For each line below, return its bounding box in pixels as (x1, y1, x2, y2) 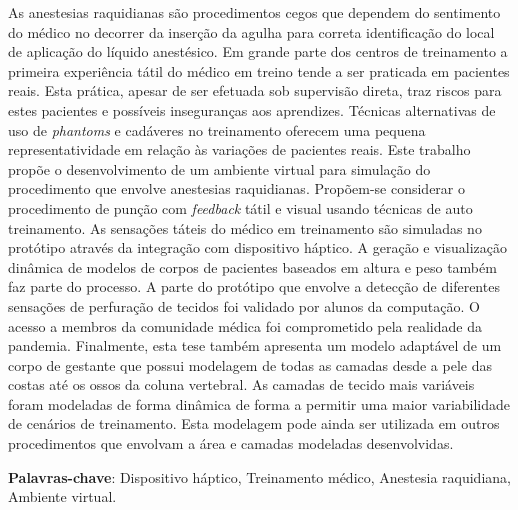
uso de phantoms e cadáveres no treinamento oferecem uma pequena (8, 119, 426, 140)
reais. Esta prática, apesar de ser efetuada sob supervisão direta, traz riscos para (8, 80, 502, 101)
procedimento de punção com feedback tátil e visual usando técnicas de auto (8, 197, 473, 218)
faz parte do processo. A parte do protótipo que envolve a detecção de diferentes (8, 276, 500, 297)
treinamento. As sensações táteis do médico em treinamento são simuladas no (8, 217, 482, 238)
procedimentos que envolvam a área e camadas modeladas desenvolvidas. (8, 433, 454, 454)
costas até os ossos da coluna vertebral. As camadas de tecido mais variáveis (8, 374, 475, 395)
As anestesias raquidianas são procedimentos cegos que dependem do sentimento (8, 2, 501, 22)
